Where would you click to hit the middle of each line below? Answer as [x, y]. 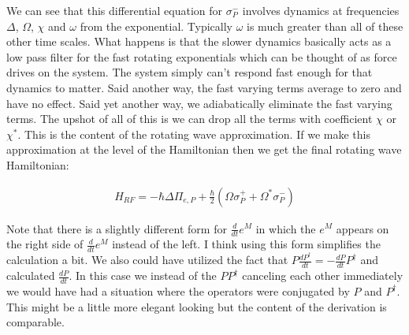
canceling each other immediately [323, 275]
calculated [31, 275]
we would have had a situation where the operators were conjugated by [178, 290]
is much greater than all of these [325, 26]
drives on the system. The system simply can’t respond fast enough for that [190, 72]
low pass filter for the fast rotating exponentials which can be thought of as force [202, 56]
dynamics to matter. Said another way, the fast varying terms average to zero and [204, 87]
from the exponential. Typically [156, 26]
